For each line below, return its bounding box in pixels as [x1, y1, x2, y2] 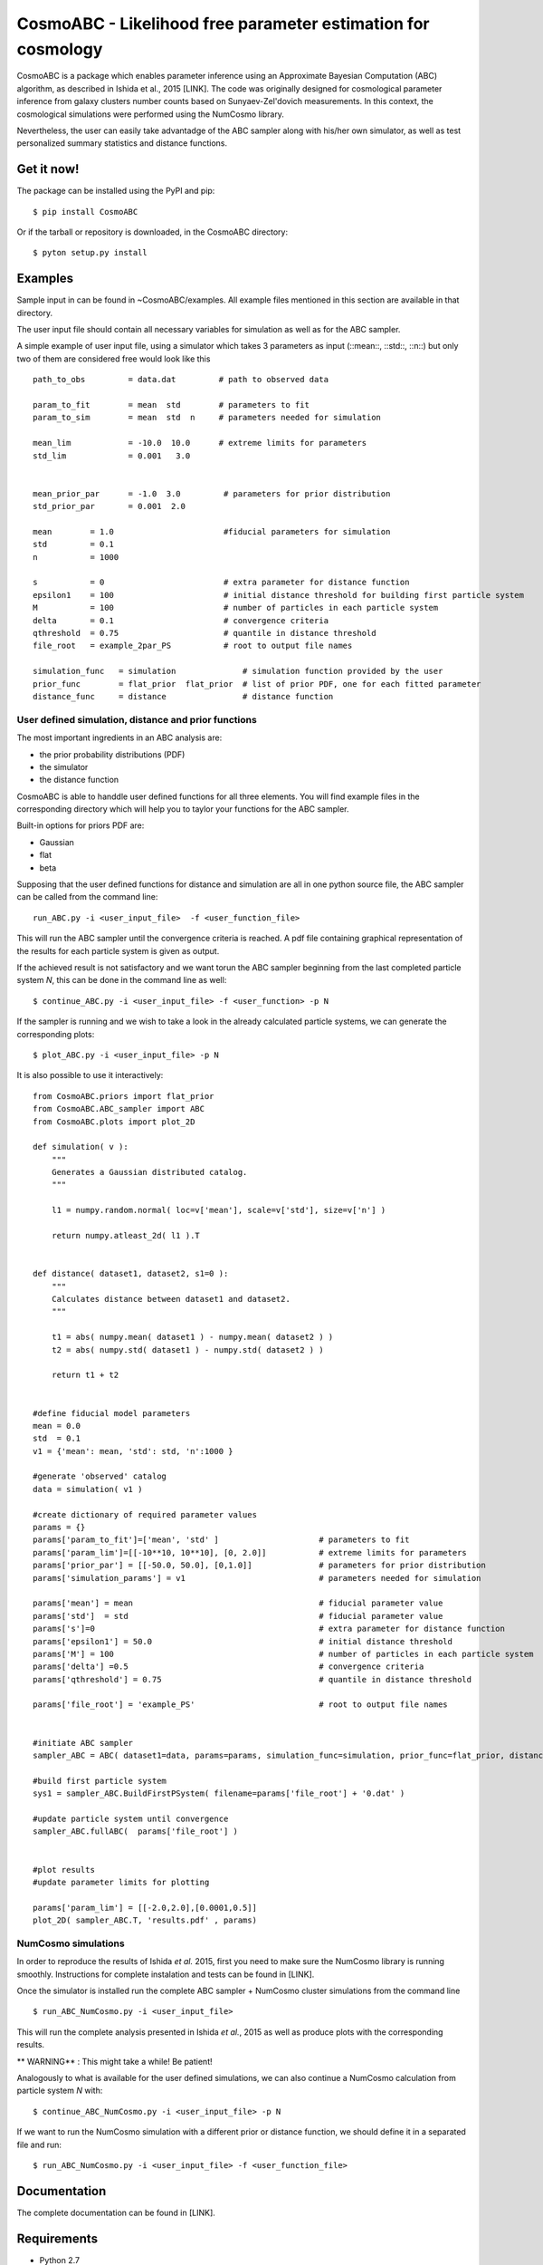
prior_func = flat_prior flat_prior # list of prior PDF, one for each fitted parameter [33, 679, 481, 689]
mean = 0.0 [33, 1421, 81, 1431]
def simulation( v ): [33, 1142, 129, 1152]
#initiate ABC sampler [33, 1738, 134, 1748]
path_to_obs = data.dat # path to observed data [33, 374, 329, 385]
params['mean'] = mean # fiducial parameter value [33, 1598, 443, 1608]
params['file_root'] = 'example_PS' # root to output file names [33, 1700, 448, 1710]
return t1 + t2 [51, 1370, 119, 1381]
